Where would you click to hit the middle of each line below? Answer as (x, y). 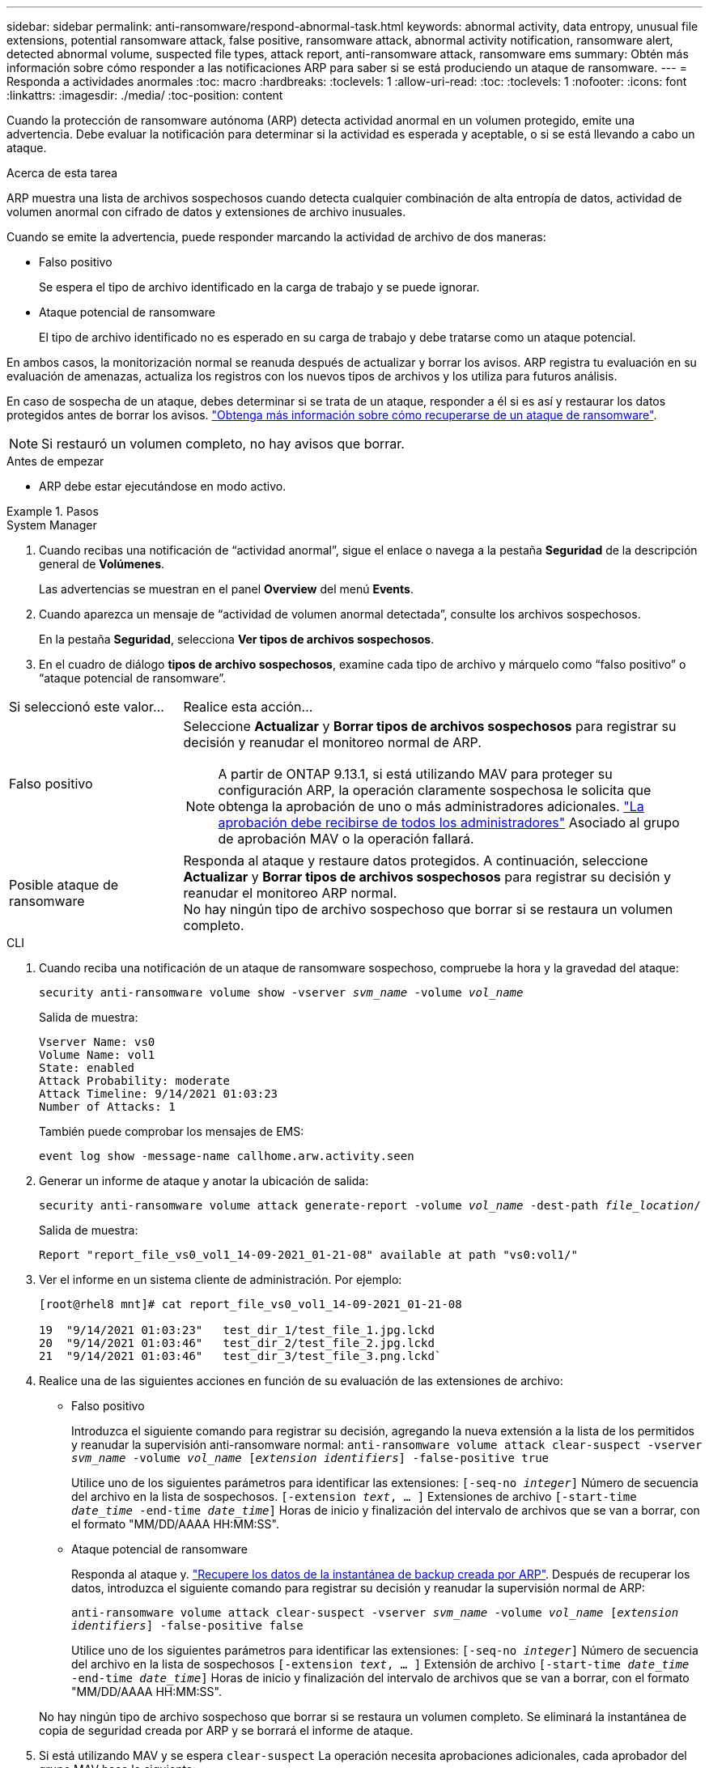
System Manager (52, 525)
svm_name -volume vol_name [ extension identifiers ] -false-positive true (310, 1458)
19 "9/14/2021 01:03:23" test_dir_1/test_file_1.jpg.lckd (237, 1330)
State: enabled (87, 1068)
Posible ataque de (64, 885)
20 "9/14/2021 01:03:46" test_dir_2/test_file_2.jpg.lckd (237, 1343)
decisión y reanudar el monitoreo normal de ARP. (332, 742)
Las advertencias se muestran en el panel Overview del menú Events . (226, 589)
